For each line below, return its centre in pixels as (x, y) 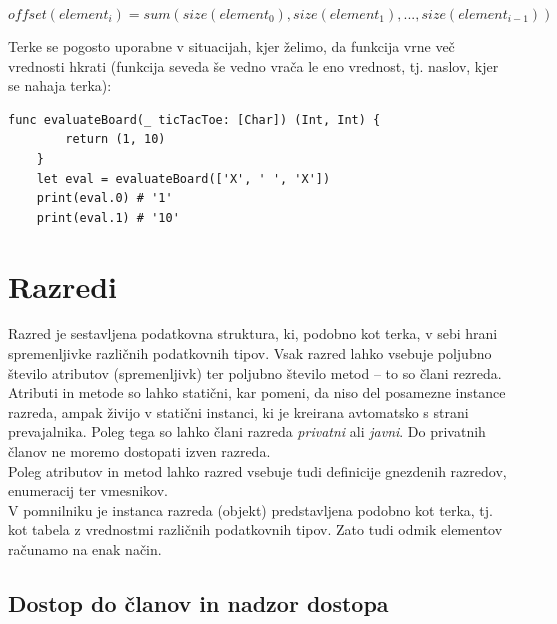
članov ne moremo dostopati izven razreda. (139, 451)
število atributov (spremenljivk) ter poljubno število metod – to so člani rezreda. (255, 372)
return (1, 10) (115, 139)
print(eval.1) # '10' (108, 217)
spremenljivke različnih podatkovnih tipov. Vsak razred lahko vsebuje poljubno (250, 353)
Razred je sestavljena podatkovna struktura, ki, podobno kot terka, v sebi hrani (253, 333)
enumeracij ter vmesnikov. (88, 490)
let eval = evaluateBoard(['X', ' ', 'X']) (183, 178)
